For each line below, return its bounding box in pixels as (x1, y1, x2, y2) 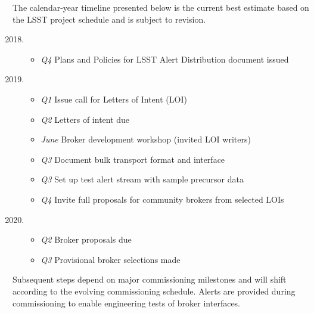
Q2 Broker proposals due (41, 233, 132, 246)
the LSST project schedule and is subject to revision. (13, 13, 206, 25)
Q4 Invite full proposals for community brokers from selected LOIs (41, 193, 284, 205)
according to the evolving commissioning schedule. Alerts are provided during (13, 284, 296, 297)
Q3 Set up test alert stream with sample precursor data (41, 173, 244, 185)
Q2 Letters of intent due (41, 113, 130, 125)
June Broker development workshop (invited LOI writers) (41, 133, 251, 145)
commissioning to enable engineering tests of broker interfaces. (13, 296, 241, 309)
